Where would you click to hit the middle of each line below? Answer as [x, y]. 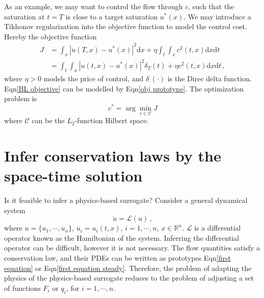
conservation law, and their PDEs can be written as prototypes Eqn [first [117, 257]
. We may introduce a [217, 16]
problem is [20, 98]
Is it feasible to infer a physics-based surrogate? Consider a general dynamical [126, 200]
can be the [48, 120]
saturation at [25, 16]
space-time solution [73, 176]
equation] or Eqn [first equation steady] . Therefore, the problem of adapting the [128, 268]
